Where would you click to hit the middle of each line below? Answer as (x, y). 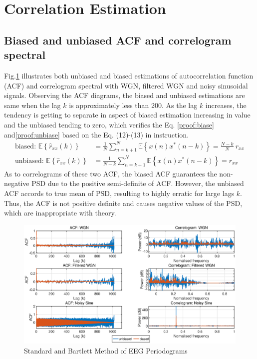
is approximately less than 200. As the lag (133, 105)
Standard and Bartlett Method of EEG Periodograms (106, 350)
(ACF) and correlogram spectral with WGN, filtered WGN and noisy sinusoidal (126, 85)
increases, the (226, 105)
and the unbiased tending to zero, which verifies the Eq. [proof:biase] (109, 124)
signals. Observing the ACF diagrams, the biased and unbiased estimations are (125, 95)
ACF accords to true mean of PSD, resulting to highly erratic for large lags (119, 193)
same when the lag (32, 105)
